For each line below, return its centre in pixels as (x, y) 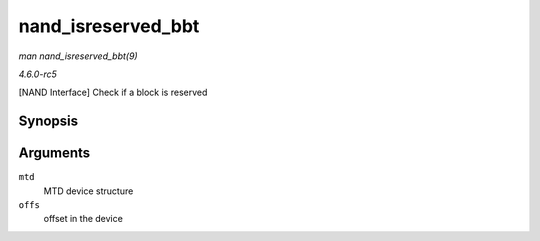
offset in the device (83, 219)
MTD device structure (88, 191)
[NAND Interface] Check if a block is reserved (113, 92)
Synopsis (48, 121)
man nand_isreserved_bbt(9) (78, 56)
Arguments (54, 153)
